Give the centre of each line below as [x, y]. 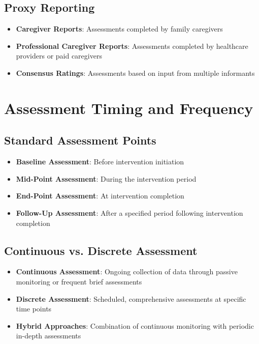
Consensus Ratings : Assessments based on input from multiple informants [135, 73]
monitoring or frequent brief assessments [79, 281]
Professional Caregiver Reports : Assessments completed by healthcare [132, 46]
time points [34, 309]
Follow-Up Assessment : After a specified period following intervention [129, 212]
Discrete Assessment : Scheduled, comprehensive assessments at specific [131, 298]
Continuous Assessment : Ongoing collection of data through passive [127, 271]
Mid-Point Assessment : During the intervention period [106, 178]
